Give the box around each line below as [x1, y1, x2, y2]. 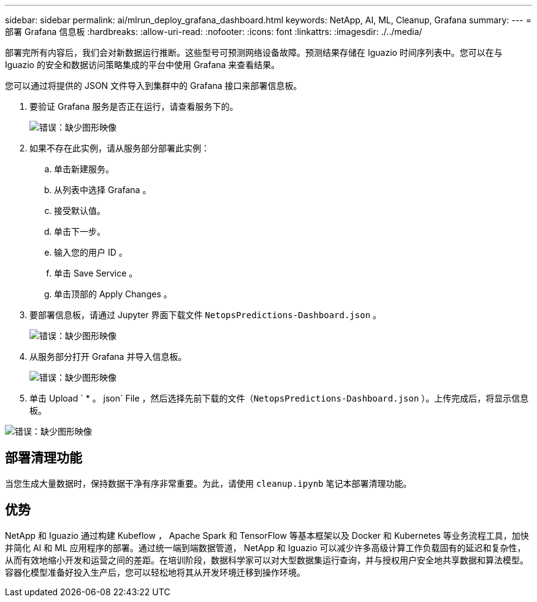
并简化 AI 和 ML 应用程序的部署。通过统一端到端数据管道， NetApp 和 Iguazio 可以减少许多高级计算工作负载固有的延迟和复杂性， [5, 542, 526, 553]
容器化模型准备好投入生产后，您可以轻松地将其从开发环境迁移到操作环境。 [5, 566, 305, 577]
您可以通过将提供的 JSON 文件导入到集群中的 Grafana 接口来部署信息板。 [5, 80, 302, 91]
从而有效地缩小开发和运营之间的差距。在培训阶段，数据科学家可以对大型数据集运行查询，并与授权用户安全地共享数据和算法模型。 [5, 554, 528, 565]
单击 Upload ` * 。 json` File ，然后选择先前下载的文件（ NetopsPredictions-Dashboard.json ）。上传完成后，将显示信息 [29, 393, 529, 403]
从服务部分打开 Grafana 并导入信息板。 [29, 351, 187, 362]
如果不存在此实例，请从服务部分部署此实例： [29, 143, 210, 153]
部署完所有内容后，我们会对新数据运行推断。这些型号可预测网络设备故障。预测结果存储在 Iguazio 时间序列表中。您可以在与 [5, 47, 503, 58]
